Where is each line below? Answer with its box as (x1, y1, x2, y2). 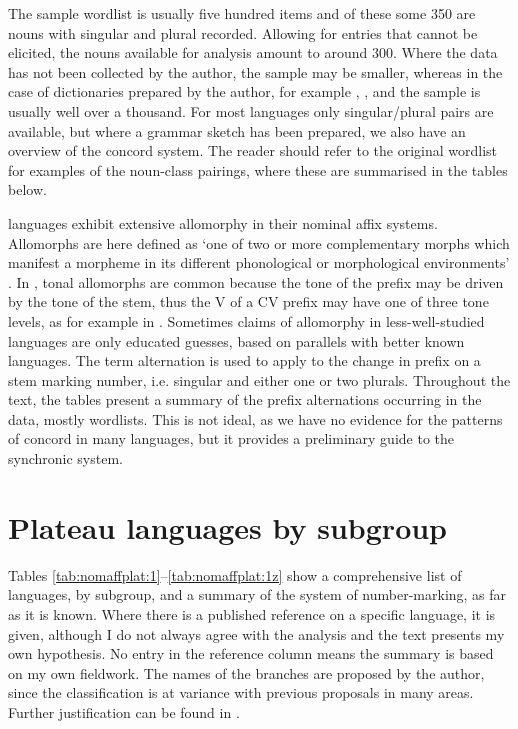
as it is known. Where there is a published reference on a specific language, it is (8, 603, 496, 624)
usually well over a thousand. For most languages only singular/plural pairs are (8, 100, 494, 121)
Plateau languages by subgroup (8, 506, 448, 547)
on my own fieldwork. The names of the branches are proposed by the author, (8, 662, 485, 683)
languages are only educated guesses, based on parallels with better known (8, 330, 465, 351)
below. (8, 179, 47, 200)
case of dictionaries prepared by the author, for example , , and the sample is (8, 81, 481, 102)
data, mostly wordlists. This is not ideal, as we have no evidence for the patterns (8, 408, 503, 429)
